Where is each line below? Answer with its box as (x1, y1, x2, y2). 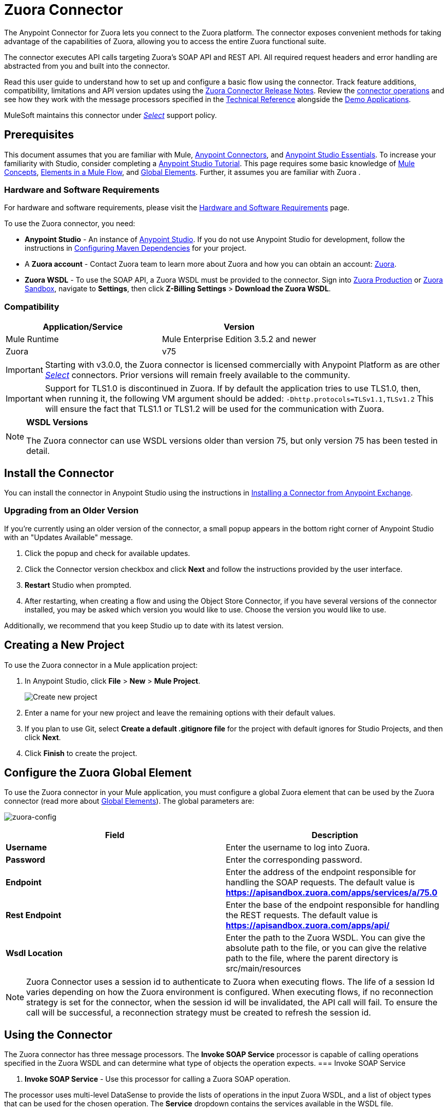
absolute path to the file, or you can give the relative (226, 943, 427, 954)
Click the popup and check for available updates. (25, 548, 190, 558)
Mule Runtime (6, 334, 59, 345)
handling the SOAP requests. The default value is (226, 877, 415, 888)
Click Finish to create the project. (25, 748, 138, 758)
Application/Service (43, 322, 123, 332)
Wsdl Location (6, 948, 63, 959)
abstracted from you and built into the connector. (4, 61, 170, 70)
